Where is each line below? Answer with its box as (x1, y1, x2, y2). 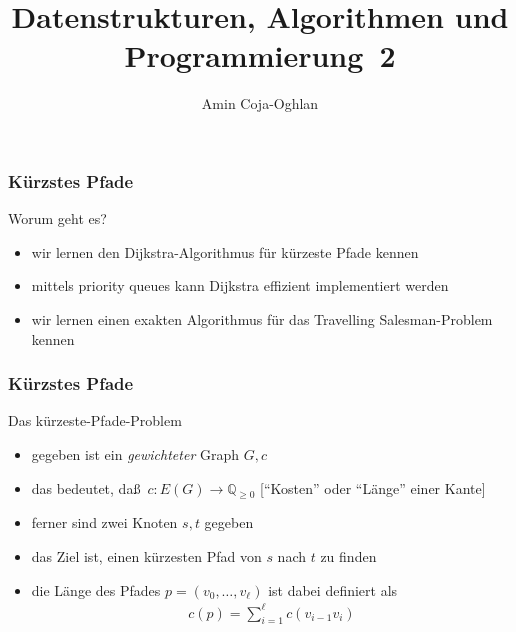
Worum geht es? (8, 208, 107, 229)
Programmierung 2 (124, 35, 396, 76)
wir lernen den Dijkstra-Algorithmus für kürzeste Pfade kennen (31, 241, 419, 262)
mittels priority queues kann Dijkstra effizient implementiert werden (31, 275, 449, 296)
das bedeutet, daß (31, 477, 141, 498)
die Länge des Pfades (31, 579, 161, 600)
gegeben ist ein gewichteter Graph (31, 443, 240, 464)
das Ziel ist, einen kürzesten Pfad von (31, 545, 262, 566)
